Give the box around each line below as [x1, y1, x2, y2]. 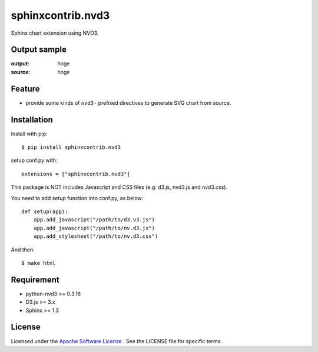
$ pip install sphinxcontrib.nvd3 [21, 144, 121, 151]
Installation [11, 115, 53, 125]
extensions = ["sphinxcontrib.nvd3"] [21, 171, 131, 177]
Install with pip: [11, 130, 48, 137]
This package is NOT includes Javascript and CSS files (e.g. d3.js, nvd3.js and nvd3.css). [11, 184, 228, 191]
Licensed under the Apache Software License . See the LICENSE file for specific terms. [11, 337, 223, 344]
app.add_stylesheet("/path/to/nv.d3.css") [33, 233, 158, 240]
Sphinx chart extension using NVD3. [11, 29, 99, 36]
